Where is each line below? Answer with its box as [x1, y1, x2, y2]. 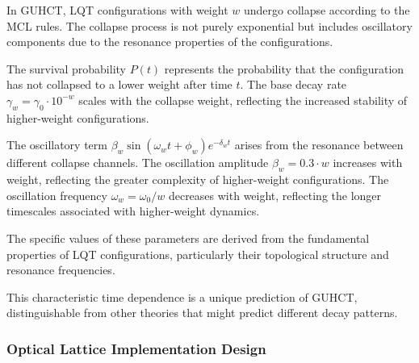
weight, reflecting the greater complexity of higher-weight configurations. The [6, 171, 389, 188]
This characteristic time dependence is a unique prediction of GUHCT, [6, 288, 358, 305]
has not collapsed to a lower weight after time [6, 76, 233, 93]
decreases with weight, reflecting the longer [168, 186, 382, 203]
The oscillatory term [6, 136, 107, 153]
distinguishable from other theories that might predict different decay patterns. [6, 304, 398, 321]
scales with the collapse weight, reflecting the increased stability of [78, 91, 408, 108]
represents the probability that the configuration [164, 60, 404, 77]
